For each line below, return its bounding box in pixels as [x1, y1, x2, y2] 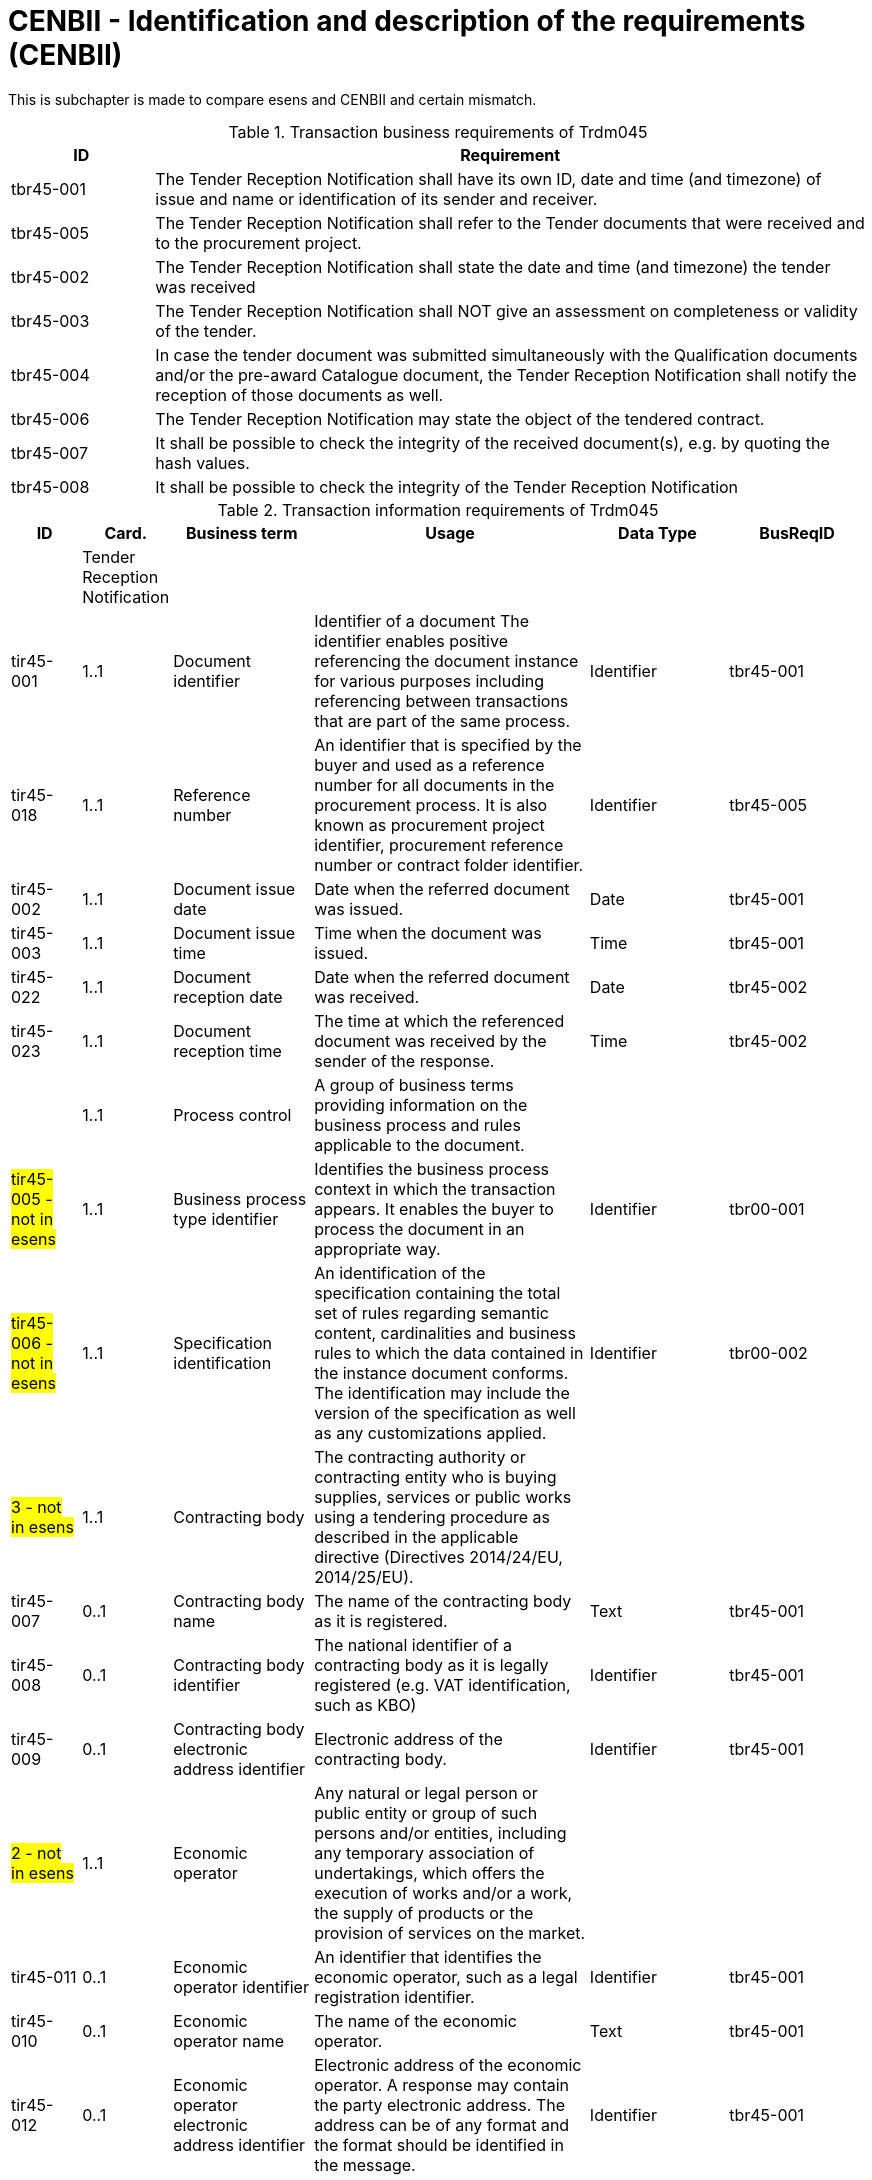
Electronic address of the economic [314, 2054, 582, 2075]
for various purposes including [314, 670, 545, 691]
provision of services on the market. [314, 1922, 586, 1943]
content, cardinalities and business [314, 1322, 576, 1343]
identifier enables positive [314, 630, 508, 651]
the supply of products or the [314, 1902, 534, 1923]
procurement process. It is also [314, 794, 548, 815]
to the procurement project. [155, 232, 362, 253]
